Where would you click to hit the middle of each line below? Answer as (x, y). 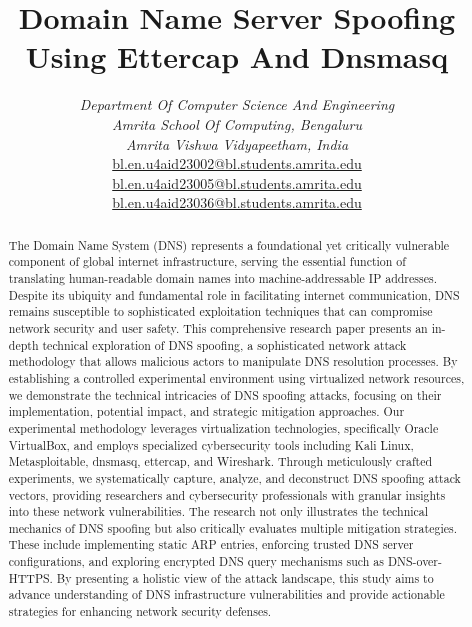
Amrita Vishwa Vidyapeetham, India (237, 143)
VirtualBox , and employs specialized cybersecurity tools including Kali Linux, (211, 444)
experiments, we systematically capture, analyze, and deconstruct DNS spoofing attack (234, 477)
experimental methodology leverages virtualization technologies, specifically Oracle (223, 427)
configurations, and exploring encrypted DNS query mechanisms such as (196, 561)
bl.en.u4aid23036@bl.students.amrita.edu (237, 202)
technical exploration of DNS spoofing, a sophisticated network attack (224, 344)
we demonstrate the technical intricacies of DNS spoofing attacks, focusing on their (225, 394)
